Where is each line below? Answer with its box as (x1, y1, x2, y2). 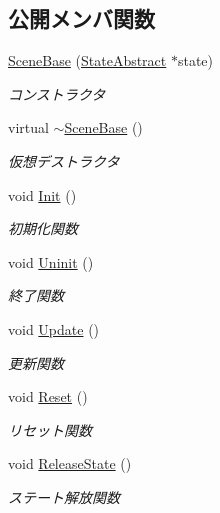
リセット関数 (8, 419, 92, 440)
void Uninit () (8, 251, 94, 272)
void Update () (8, 318, 100, 339)
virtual (8, 117, 49, 138)
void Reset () (8, 386, 88, 407)
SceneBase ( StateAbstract (8, 50, 167, 71)
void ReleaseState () (8, 453, 132, 474)
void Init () (8, 184, 77, 205)
